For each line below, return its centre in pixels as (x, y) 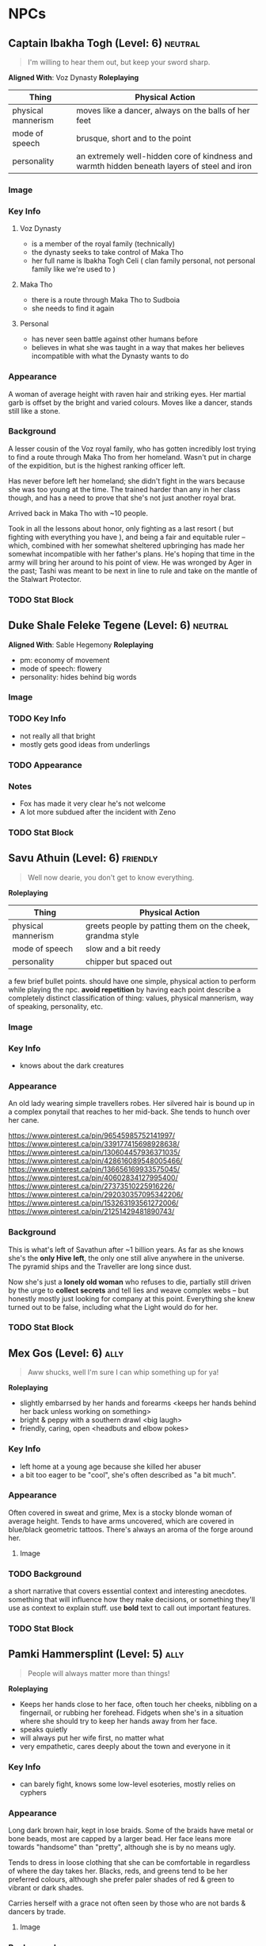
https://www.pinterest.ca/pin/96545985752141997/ (92, 1135)
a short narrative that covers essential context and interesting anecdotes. (127, 1591)
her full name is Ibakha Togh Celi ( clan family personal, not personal (143, 261)
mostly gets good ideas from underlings (85, 744)
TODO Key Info (37, 719)
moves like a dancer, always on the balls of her (163, 110)
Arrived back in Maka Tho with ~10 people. (78, 513)
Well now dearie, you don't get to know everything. (111, 877)
